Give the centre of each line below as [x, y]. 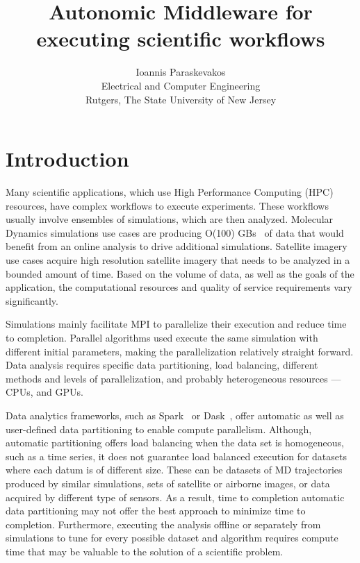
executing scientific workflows [181, 39]
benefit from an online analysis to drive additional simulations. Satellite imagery [177, 246]
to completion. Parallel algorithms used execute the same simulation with [162, 337]
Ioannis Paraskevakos [181, 72]
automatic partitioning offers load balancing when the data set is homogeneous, [175, 443]
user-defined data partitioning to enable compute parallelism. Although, [159, 429]
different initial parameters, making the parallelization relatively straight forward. [180, 351]
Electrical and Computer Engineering [181, 85]
